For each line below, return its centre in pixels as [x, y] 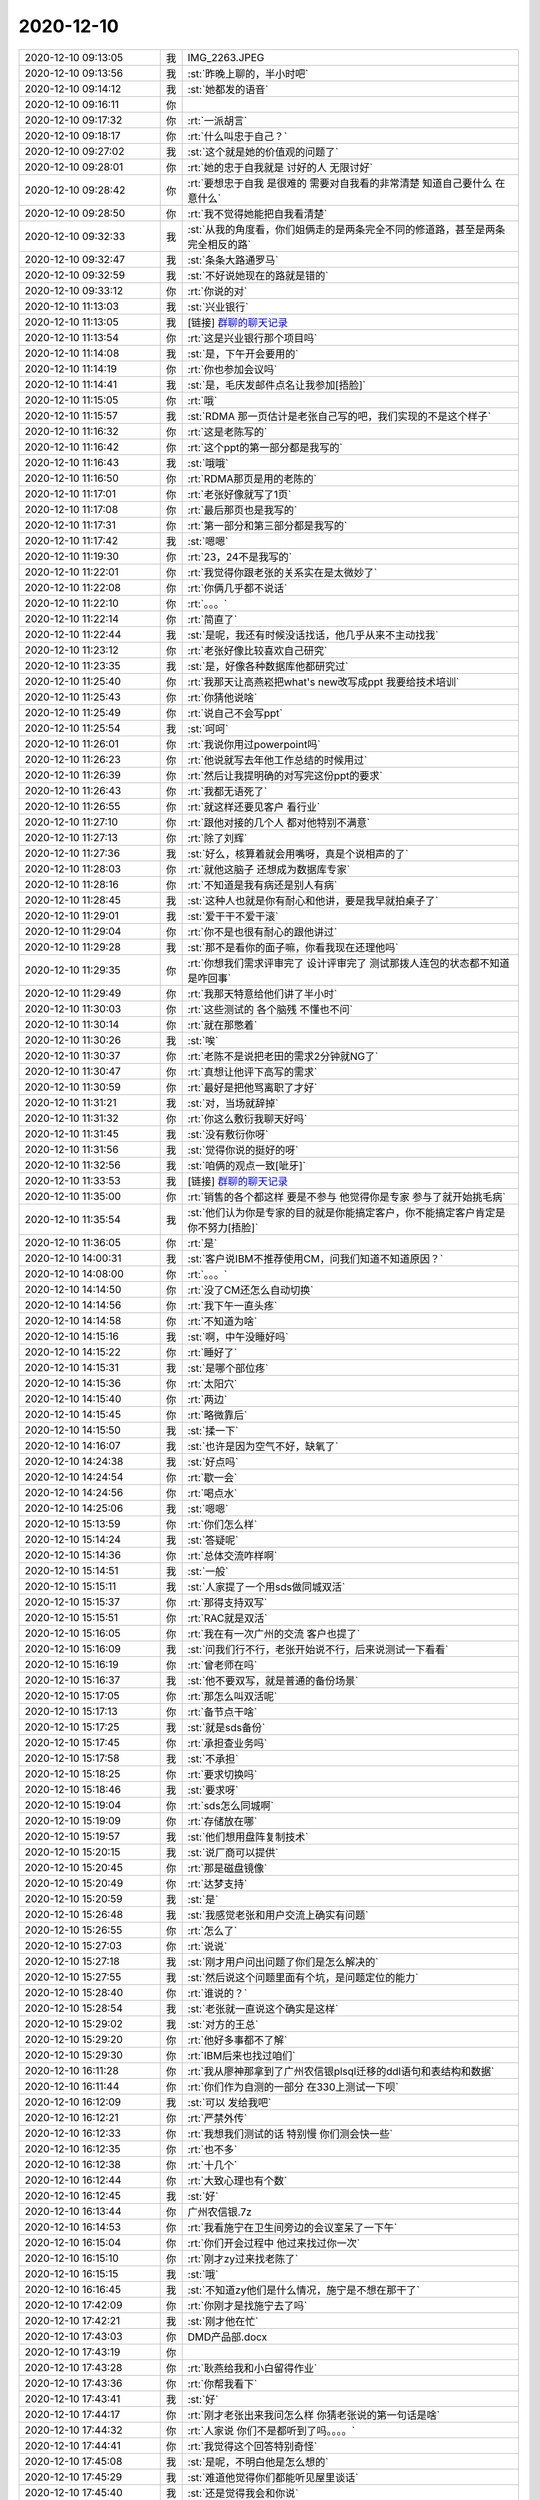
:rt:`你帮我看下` [222, 2383]
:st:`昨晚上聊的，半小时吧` [248, 73]
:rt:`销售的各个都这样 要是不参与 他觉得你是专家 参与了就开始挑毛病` [346, 1197]
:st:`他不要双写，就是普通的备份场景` [273, 1680]
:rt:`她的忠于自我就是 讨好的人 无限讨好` [280, 167]
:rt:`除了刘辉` [217, 838]
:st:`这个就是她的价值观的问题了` [263, 152]
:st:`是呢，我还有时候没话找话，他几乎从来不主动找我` [313, 635]
